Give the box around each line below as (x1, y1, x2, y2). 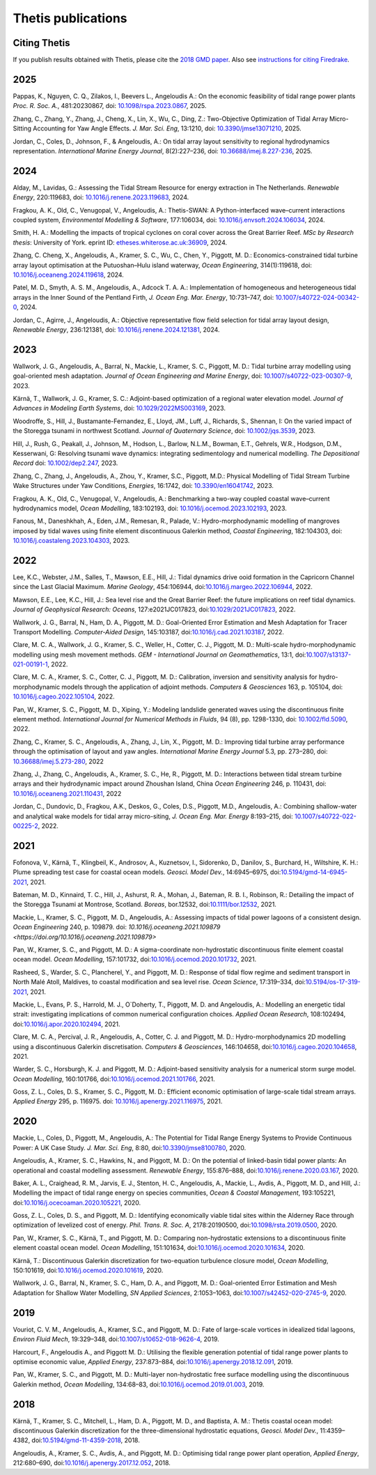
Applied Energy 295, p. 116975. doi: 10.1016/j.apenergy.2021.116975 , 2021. (13, 1097, 223, 1106)
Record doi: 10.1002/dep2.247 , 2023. (13, 459, 118, 467)
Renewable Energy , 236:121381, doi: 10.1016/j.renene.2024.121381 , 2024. (13, 325, 220, 334)
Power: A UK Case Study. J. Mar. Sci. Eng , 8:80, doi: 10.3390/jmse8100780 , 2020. (13, 1143, 246, 1152)
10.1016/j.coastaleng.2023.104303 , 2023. (13, 537, 130, 545)
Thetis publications (13, 10, 127, 26)
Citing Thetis (13, 37, 70, 49)
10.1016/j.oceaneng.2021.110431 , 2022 (13, 789, 122, 797)
